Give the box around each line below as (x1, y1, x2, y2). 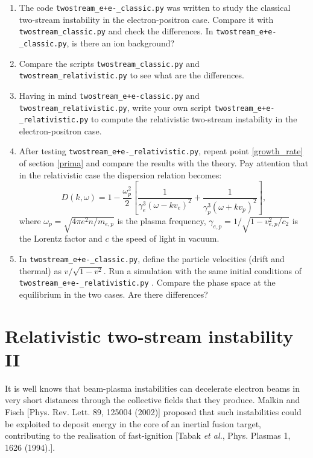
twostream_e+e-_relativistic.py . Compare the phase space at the (19, 276, 276, 289)
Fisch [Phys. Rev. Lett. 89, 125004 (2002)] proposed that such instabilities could (5, 406, 302, 418)
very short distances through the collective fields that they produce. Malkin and (5, 394, 300, 406)
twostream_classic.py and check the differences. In (19, 25, 213, 37)
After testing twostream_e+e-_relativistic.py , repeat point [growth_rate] (19, 145, 303, 157)
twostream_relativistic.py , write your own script (19, 101, 212, 113)
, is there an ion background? (66, 36, 175, 49)
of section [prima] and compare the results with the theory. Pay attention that (19, 157, 309, 169)
